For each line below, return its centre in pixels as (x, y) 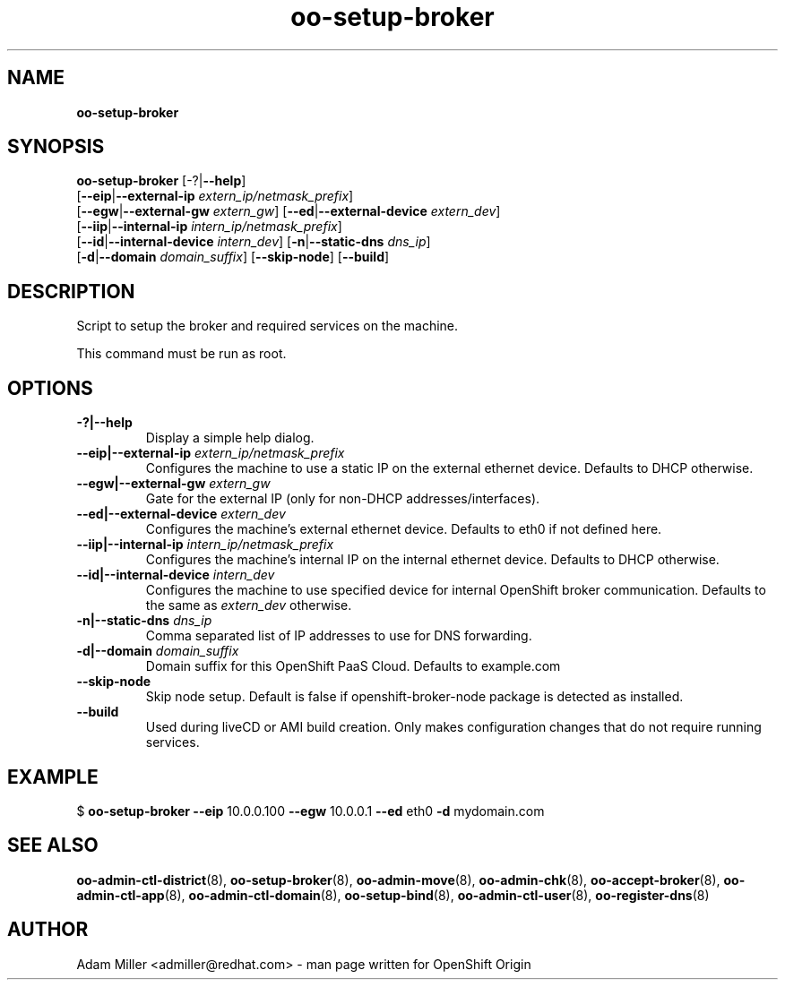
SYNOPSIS (56, 147)
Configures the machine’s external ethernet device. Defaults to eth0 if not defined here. (404, 529)
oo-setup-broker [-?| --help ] (161, 181)
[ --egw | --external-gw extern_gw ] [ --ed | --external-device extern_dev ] (289, 211)
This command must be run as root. (181, 354)
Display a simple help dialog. (230, 438)
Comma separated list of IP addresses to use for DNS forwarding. (339, 636)
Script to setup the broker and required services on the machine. (267, 326)
